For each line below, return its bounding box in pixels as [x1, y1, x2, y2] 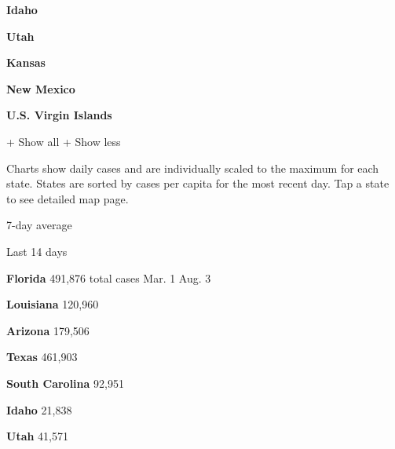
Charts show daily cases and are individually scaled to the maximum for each [6, 159, 379, 176]
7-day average [6, 217, 72, 233]
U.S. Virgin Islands [6, 107, 112, 123]
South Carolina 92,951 [6, 374, 124, 391]
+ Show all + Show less [6, 133, 121, 149]
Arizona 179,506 [6, 322, 90, 338]
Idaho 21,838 [6, 401, 72, 418]
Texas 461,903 [6, 349, 78, 365]
